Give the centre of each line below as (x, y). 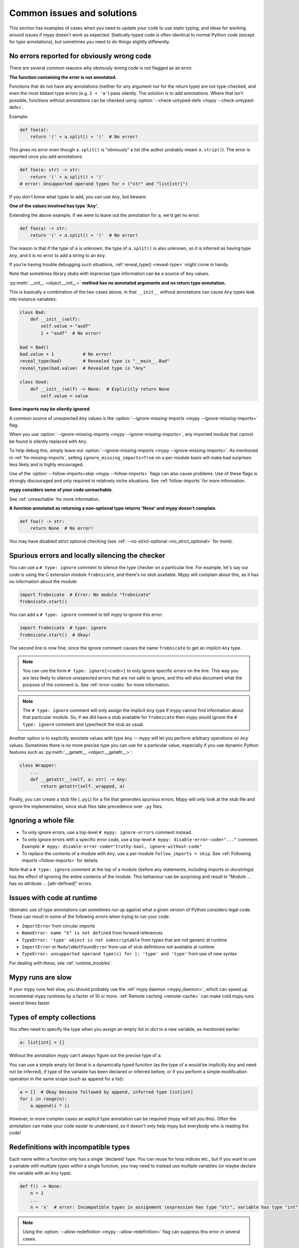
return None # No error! (62, 528)
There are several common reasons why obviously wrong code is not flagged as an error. (101, 68)
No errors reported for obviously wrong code (80, 56)
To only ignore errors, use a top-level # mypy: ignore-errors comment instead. (107, 832)
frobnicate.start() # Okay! (55, 635)
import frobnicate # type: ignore (63, 628)
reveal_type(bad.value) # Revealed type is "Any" (83, 368)
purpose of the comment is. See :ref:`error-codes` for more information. (96, 685)
